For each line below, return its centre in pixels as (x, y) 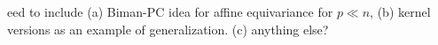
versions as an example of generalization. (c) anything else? (168, 29)
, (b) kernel (400, 11)
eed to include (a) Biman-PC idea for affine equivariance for (170, 11)
